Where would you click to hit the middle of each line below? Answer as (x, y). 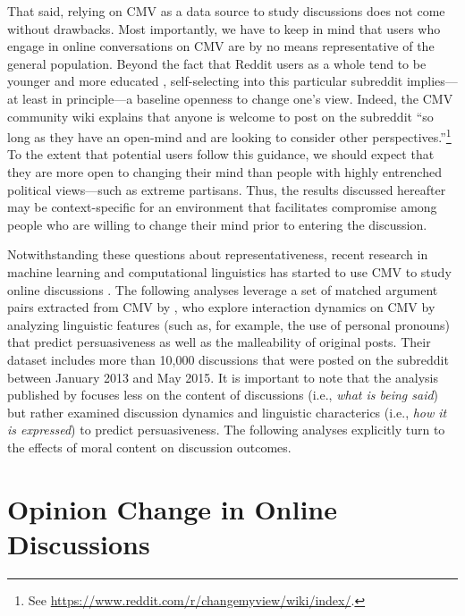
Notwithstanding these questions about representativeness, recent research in (218, 254)
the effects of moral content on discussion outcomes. (149, 447)
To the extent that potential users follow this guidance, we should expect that (221, 154)
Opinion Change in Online (172, 508)
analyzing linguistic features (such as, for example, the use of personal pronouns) (228, 324)
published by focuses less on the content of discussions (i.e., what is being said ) (223, 395)
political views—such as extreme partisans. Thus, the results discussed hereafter (227, 189)
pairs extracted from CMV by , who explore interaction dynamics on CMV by (221, 307)
